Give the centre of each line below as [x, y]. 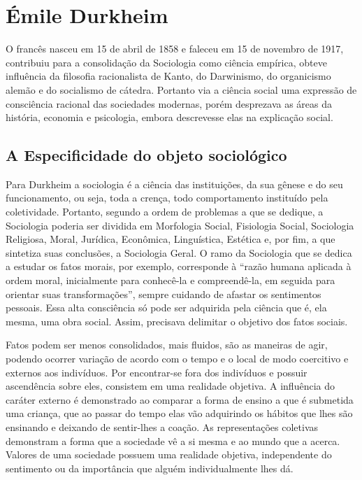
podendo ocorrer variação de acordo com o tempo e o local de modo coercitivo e [177, 359]
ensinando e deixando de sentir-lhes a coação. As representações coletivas [162, 426]
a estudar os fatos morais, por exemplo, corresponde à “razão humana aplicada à [179, 266]
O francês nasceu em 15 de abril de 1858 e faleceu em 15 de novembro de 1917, [175, 49]
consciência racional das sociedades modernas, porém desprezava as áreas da [169, 103]
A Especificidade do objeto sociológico [146, 155]
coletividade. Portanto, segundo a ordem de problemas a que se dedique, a [165, 212]
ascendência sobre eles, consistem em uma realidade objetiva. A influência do [170, 386]
